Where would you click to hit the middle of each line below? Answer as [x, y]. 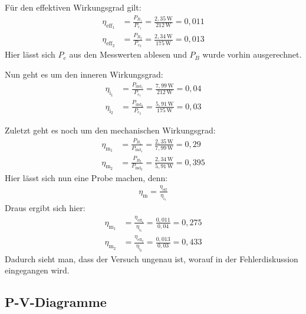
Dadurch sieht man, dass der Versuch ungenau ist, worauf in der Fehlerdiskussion [152, 258]
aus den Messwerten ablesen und [128, 54]
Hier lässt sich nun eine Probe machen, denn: [86, 177]
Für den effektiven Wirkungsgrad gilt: [73, 7]
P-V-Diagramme [56, 302]
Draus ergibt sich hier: [45, 208]
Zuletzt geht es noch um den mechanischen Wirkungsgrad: [110, 130]
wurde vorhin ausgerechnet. [252, 54]
